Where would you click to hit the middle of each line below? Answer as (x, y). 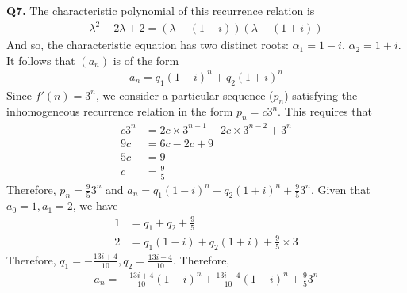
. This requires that (325, 111)
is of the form (146, 60)
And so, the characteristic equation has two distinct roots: (148, 45)
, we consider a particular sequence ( (185, 95)
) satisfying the (321, 95)
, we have (95, 205)
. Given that (340, 189)
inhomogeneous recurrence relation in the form (120, 111)
